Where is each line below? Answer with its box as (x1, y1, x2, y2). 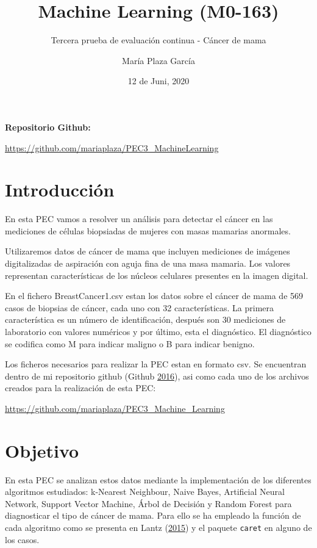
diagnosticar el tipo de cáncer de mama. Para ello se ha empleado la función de (5, 509, 301, 522)
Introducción (5, 177, 115, 202)
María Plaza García (122, 54, 195, 67)
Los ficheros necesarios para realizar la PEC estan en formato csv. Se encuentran (5, 358, 307, 370)
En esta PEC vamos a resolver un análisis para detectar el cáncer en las (5, 212, 273, 225)
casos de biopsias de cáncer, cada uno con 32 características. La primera (5, 301, 274, 314)
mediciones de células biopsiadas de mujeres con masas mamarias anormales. (5, 224, 291, 237)
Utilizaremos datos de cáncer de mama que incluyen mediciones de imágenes (5, 245, 290, 258)
